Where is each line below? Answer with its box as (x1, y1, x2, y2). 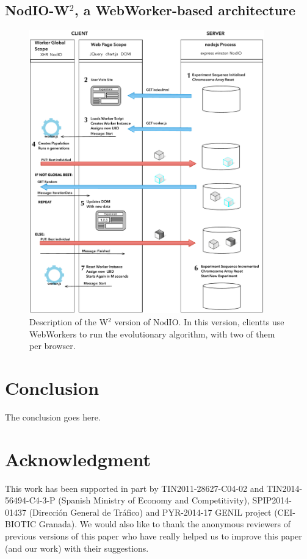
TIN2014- (266, 481, 303, 494)
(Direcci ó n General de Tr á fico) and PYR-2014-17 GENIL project (29, 505, 272, 518)
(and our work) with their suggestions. (5, 541, 149, 554)
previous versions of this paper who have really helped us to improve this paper (5, 530, 302, 543)
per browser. (29, 339, 76, 352)
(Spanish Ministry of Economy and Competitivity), (58, 494, 250, 507)
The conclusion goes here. (5, 410, 101, 423)
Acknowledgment (5, 446, 151, 471)
